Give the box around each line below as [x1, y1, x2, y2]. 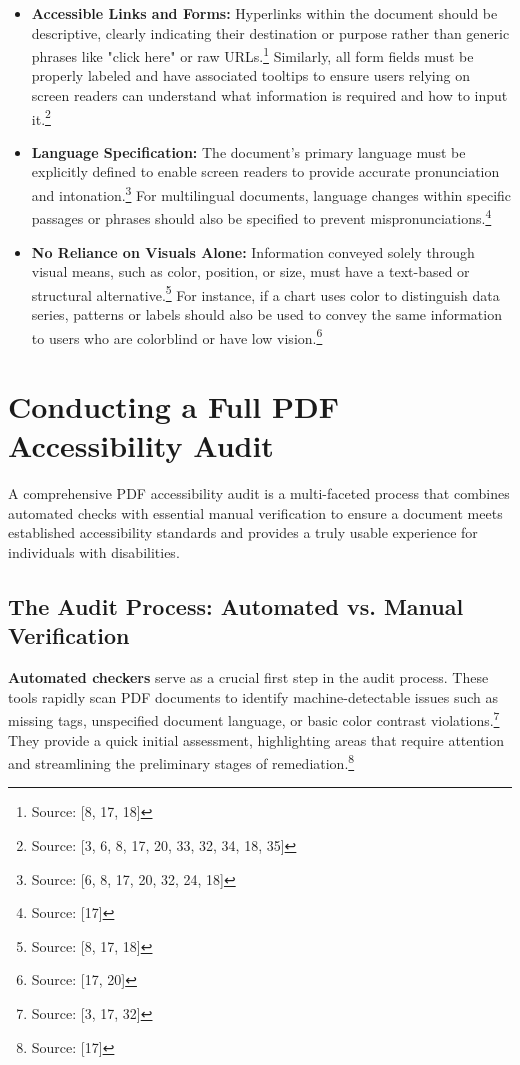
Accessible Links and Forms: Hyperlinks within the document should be [31, 3, 498, 23]
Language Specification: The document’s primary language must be [31, 141, 466, 162]
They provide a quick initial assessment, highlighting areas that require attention [8, 729, 505, 750]
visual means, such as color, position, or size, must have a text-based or [31, 261, 470, 282]
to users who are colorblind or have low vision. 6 [31, 324, 323, 348]
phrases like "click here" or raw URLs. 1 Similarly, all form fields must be [31, 43, 474, 66]
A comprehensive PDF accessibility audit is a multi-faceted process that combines [8, 483, 510, 504]
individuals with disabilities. [8, 541, 180, 562]
